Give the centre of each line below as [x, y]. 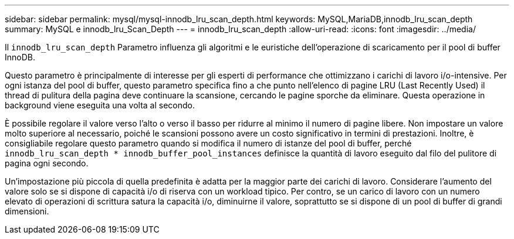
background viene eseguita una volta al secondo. [100, 105]
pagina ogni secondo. [47, 163]
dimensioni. [27, 211]
